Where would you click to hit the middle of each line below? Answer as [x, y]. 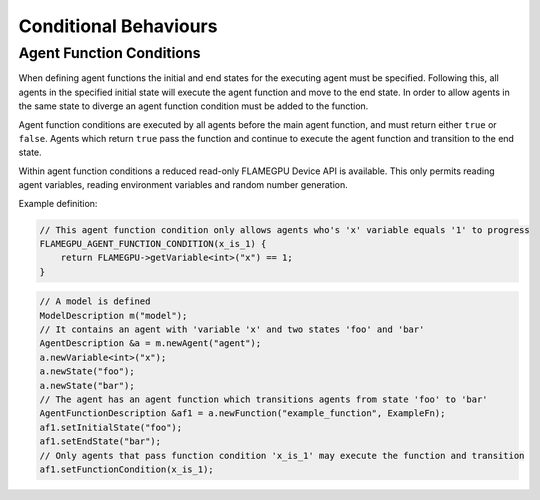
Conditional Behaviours [118, 26]
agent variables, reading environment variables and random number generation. [183, 185]
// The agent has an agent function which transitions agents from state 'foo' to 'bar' [264, 399]
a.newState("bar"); [87, 385]
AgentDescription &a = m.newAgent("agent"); [150, 343]
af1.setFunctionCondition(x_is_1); [126, 469]
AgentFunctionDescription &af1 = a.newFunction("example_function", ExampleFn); [242, 413]
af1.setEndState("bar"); [100, 441]
